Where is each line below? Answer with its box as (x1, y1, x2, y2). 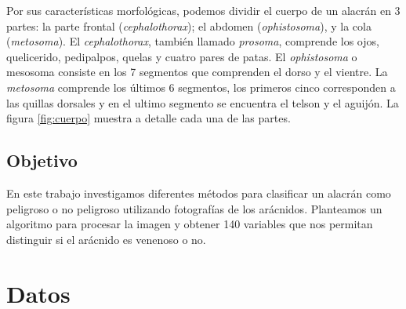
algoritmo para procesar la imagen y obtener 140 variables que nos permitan (6, 216, 373, 232)
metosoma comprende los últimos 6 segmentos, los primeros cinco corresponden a (6, 78, 396, 95)
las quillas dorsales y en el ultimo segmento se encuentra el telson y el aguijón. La (6, 94, 399, 111)
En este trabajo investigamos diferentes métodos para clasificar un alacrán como (6, 184, 391, 201)
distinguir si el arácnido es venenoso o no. (6, 231, 206, 247)
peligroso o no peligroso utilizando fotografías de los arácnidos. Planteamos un (6, 200, 382, 216)
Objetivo (6, 148, 78, 173)
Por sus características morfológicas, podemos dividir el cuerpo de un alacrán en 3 (6, 2, 401, 18)
